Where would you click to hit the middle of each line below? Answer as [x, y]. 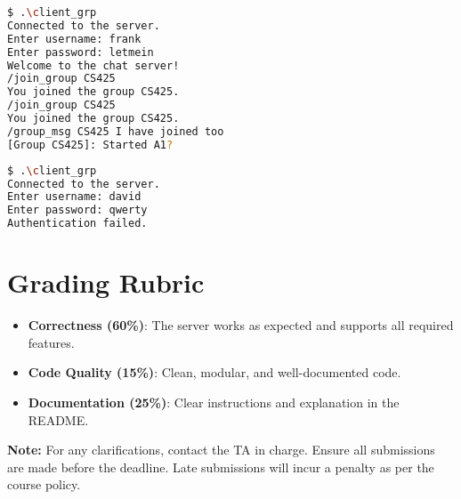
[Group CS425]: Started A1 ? [90, 145]
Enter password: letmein [81, 52]
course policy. [44, 484]
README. [58, 419]
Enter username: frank [74, 39]
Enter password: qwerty [77, 210]
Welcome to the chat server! [93, 65]
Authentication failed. [77, 224]
